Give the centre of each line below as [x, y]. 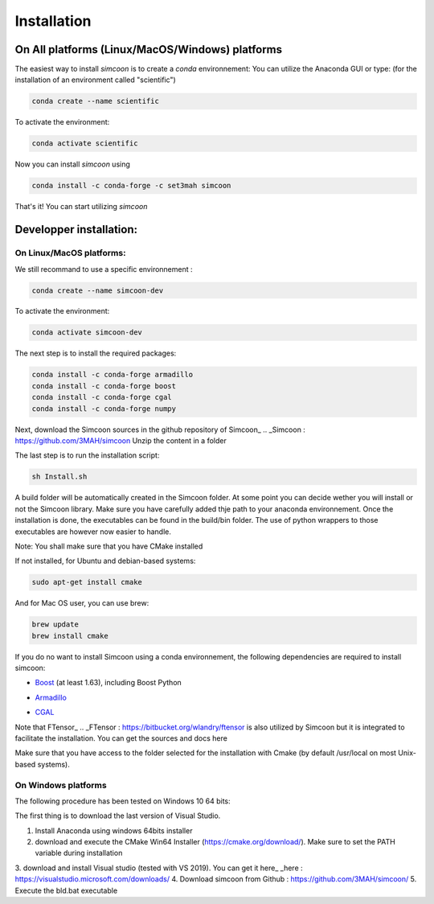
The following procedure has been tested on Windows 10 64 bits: [123, 801]
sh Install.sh [59, 477]
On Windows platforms [61, 785]
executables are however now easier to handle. [93, 532]
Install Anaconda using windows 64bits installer [114, 830]
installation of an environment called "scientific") [95, 80]
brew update [55, 625]
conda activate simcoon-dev [87, 333]
